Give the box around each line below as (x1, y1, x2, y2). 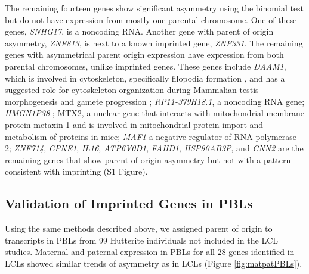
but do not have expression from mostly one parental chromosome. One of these (5, 13, 297, 26)
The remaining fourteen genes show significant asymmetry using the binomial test (5, 2, 304, 14)
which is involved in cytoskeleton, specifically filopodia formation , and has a (5, 71, 285, 84)
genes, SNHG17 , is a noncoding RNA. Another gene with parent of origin (5, 25, 274, 38)
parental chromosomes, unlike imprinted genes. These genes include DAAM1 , (5, 60, 286, 72)
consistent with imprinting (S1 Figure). (5, 165, 148, 178)
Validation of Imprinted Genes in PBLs (5, 194, 253, 213)
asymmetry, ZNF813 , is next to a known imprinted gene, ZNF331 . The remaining (5, 36, 303, 49)
